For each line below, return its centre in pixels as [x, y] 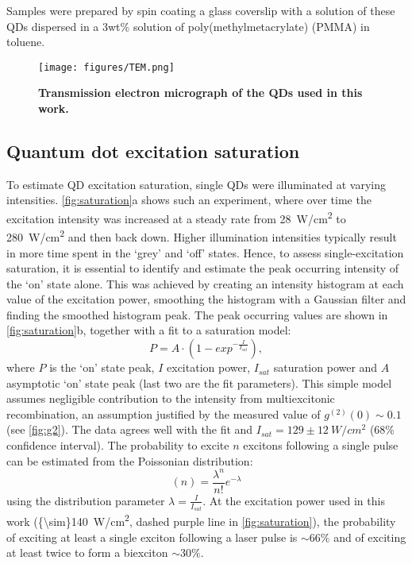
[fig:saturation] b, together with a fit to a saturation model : [149, 330]
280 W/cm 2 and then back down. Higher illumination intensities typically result [202, 236]
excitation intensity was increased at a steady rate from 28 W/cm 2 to [176, 217]
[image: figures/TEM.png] [106, 67]
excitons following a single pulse [321, 445]
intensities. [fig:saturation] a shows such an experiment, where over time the [189, 200]
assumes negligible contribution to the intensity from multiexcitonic [171, 398]
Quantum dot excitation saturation [153, 151]
